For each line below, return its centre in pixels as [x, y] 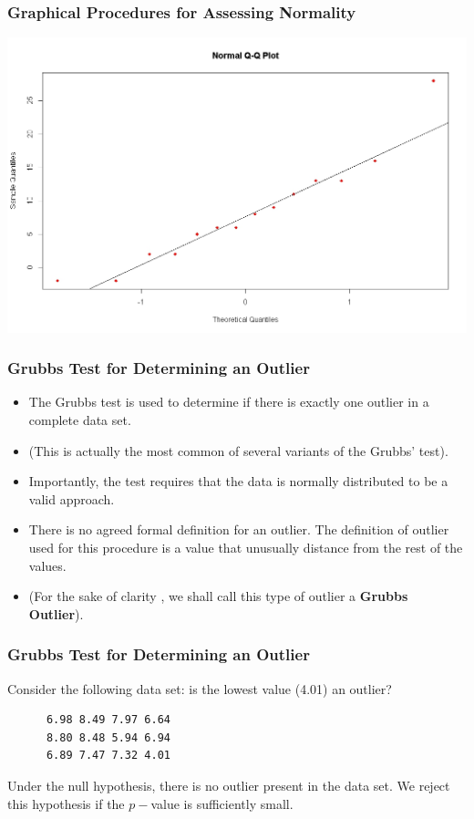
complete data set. [80, 419]
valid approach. [72, 498]
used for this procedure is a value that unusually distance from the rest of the [246, 547]
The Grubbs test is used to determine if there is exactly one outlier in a [229, 402]
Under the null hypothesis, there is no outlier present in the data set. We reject [229, 785]
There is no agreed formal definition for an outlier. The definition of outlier [239, 529]
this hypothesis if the [66, 803]
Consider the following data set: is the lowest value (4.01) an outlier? [200, 688]
